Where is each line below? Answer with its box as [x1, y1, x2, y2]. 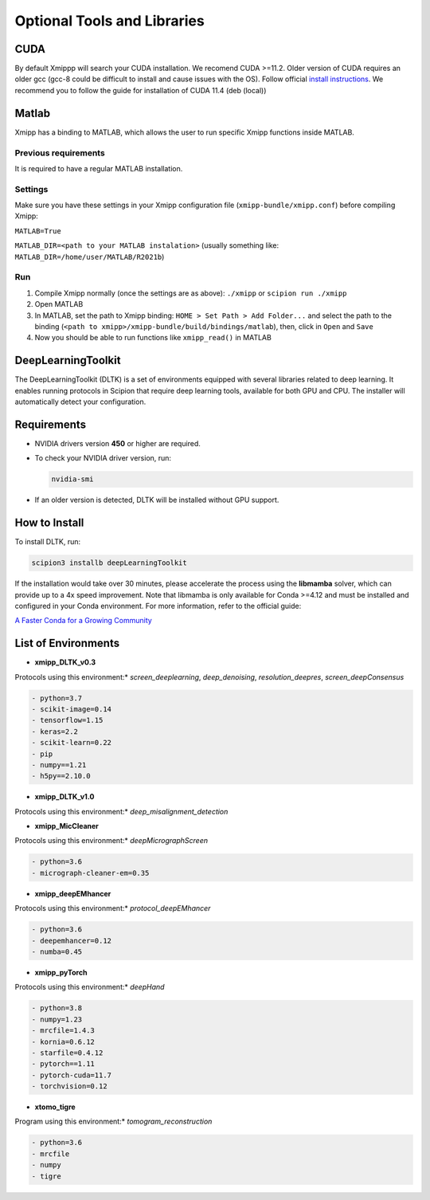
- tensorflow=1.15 [31, 716, 104, 725]
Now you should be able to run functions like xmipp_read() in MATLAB [34, 333, 272, 343]
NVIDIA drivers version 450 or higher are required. [34, 438, 201, 448]
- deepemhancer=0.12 [31, 936, 111, 945]
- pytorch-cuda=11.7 [31, 1070, 111, 1080]
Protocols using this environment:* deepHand [14, 982, 165, 992]
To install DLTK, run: [14, 537, 81, 547]
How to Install [14, 516, 84, 530]
